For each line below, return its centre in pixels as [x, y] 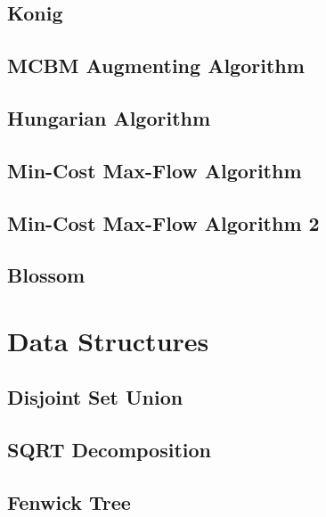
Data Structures [108, 340]
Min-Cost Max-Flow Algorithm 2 [163, 222]
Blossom [46, 275]
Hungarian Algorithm [109, 117]
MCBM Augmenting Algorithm [156, 66]
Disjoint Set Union [95, 397]
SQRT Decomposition [110, 450]
